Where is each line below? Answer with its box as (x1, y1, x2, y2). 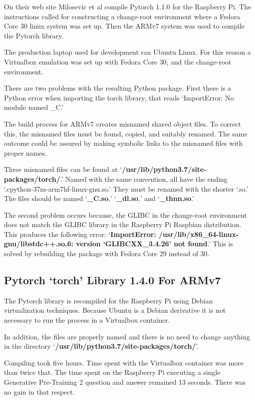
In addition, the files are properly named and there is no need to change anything (4, 331, 250, 341)
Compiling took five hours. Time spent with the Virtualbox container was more (4, 357, 244, 367)
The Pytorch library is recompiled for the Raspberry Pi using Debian (4, 295, 213, 305)
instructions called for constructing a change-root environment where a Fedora (4, 11, 240, 21)
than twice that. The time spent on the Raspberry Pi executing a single (4, 367, 221, 377)
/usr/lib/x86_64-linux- (159, 229, 239, 239)
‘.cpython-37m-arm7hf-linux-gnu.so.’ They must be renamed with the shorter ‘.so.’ (4, 183, 249, 194)
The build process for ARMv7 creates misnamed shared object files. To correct (4, 118, 241, 129)
